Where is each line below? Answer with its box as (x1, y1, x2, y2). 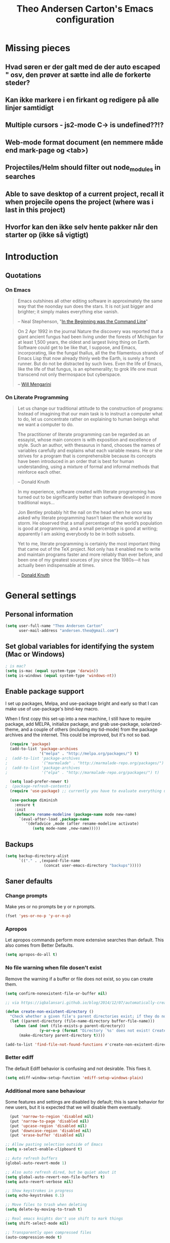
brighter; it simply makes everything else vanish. (17, 308, 119, 314)
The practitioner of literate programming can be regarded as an (17, 432, 150, 438)
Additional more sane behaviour (5, 1087, 86, 1094)
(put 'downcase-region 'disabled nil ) (10, 1128, 92, 1133)
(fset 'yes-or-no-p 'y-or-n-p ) (5, 913, 71, 918)
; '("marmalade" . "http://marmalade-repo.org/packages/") (5, 760, 164, 766)
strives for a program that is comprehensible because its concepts (17, 453, 156, 459)
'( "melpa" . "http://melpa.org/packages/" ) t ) (39, 751, 139, 756)
